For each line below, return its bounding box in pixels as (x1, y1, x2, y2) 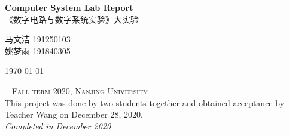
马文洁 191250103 (5, 33, 71, 45)
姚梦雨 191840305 (5, 44, 71, 57)
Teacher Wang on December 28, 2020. (5, 108, 143, 120)
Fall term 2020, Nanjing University (11, 84, 148, 97)
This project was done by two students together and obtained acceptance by (5, 96, 285, 109)
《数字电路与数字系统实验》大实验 (5, 13, 139, 25)
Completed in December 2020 (5, 119, 111, 132)
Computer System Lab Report (5, 1, 133, 13)
